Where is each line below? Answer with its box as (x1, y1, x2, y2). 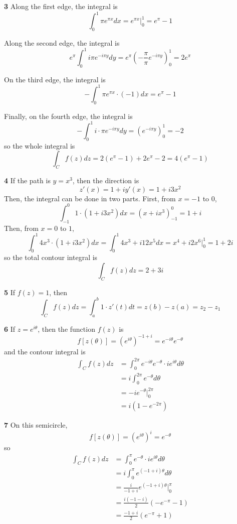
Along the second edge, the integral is (4, 37, 120, 48)
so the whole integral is (4, 140, 75, 151)
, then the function (38, 323, 95, 334)
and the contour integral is (4, 346, 86, 356)
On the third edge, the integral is (4, 74, 106, 84)
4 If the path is (4, 175, 51, 185)
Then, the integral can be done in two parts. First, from (4, 193, 176, 203)
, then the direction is (72, 175, 139, 185)
